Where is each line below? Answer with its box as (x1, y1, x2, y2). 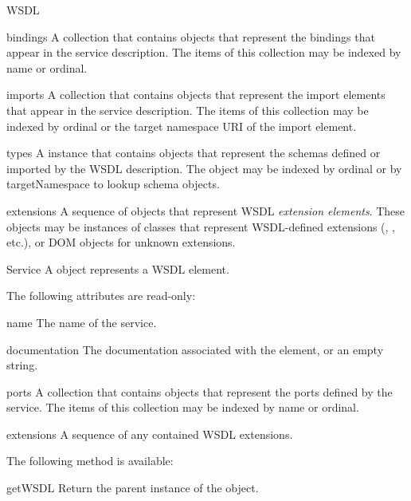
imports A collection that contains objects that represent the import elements (6, 86, 386, 103)
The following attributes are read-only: (6, 287, 196, 304)
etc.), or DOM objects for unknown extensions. (6, 234, 236, 250)
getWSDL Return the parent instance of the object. (6, 479, 259, 496)
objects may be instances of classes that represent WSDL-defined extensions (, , (6, 218, 395, 235)
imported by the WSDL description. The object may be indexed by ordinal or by (6, 160, 402, 176)
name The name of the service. (6, 314, 157, 330)
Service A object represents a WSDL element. (6, 260, 229, 277)
